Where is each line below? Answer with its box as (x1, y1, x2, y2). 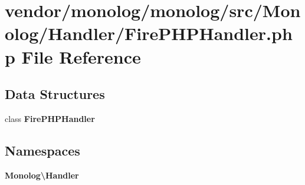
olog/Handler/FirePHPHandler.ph (5, 21, 293, 45)
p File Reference (5, 44, 141, 68)
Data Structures (5, 85, 105, 103)
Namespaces (5, 141, 80, 159)
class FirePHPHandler (5, 112, 95, 124)
